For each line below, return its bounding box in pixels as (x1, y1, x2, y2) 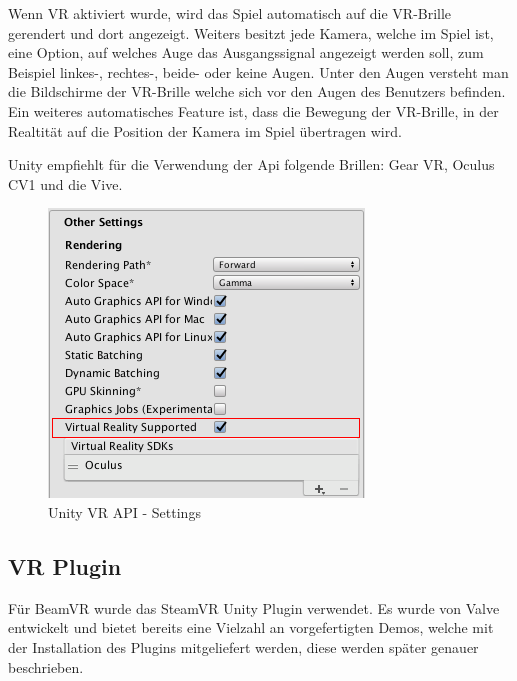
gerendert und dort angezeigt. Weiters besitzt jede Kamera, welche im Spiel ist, (8, 22, 494, 43)
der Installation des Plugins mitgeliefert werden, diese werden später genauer (8, 636, 479, 657)
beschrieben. (8, 656, 84, 677)
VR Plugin (8, 550, 122, 581)
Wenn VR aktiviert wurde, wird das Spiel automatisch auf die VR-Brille (8, 3, 452, 23)
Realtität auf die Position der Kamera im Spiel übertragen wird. (8, 120, 402, 141)
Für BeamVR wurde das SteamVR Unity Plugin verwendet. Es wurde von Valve (8, 597, 500, 618)
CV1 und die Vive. (8, 173, 123, 194)
